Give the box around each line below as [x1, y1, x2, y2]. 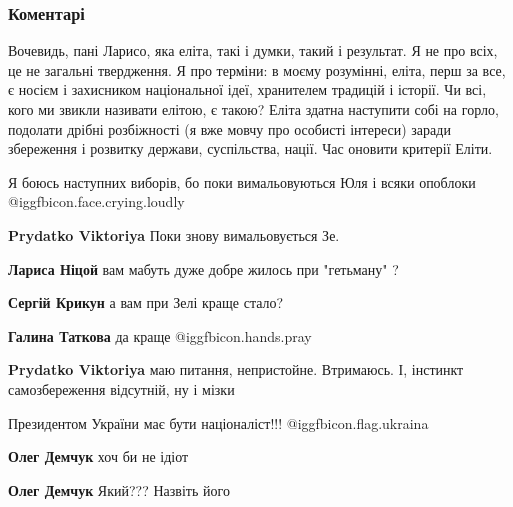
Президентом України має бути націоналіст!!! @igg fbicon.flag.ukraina [8, 412, 429, 433]
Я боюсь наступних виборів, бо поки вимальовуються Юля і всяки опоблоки [8, 171, 476, 192]
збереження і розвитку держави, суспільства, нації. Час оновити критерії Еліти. [8, 138, 493, 159]
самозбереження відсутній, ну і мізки [8, 378, 235, 399]
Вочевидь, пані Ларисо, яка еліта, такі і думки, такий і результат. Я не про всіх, [8, 40, 498, 61]
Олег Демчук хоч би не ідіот [8, 446, 189, 467]
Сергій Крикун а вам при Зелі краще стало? [8, 292, 284, 313]
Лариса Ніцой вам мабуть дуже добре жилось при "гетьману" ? [8, 258, 399, 279]
